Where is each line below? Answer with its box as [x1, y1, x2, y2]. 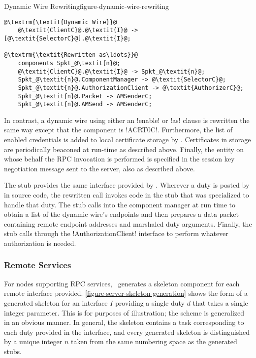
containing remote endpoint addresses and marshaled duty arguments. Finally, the [4, 218, 252, 229]
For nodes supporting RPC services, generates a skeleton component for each [4, 278, 240, 288]
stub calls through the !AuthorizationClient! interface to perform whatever [4, 228, 228, 239]
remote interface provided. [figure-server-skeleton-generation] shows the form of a [4, 288, 248, 298]
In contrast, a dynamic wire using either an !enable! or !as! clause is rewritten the [4, 115, 250, 125]
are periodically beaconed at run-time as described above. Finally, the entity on [4, 144, 244, 154]
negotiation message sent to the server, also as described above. [4, 163, 195, 173]
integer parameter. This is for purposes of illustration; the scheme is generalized [4, 307, 245, 318]
